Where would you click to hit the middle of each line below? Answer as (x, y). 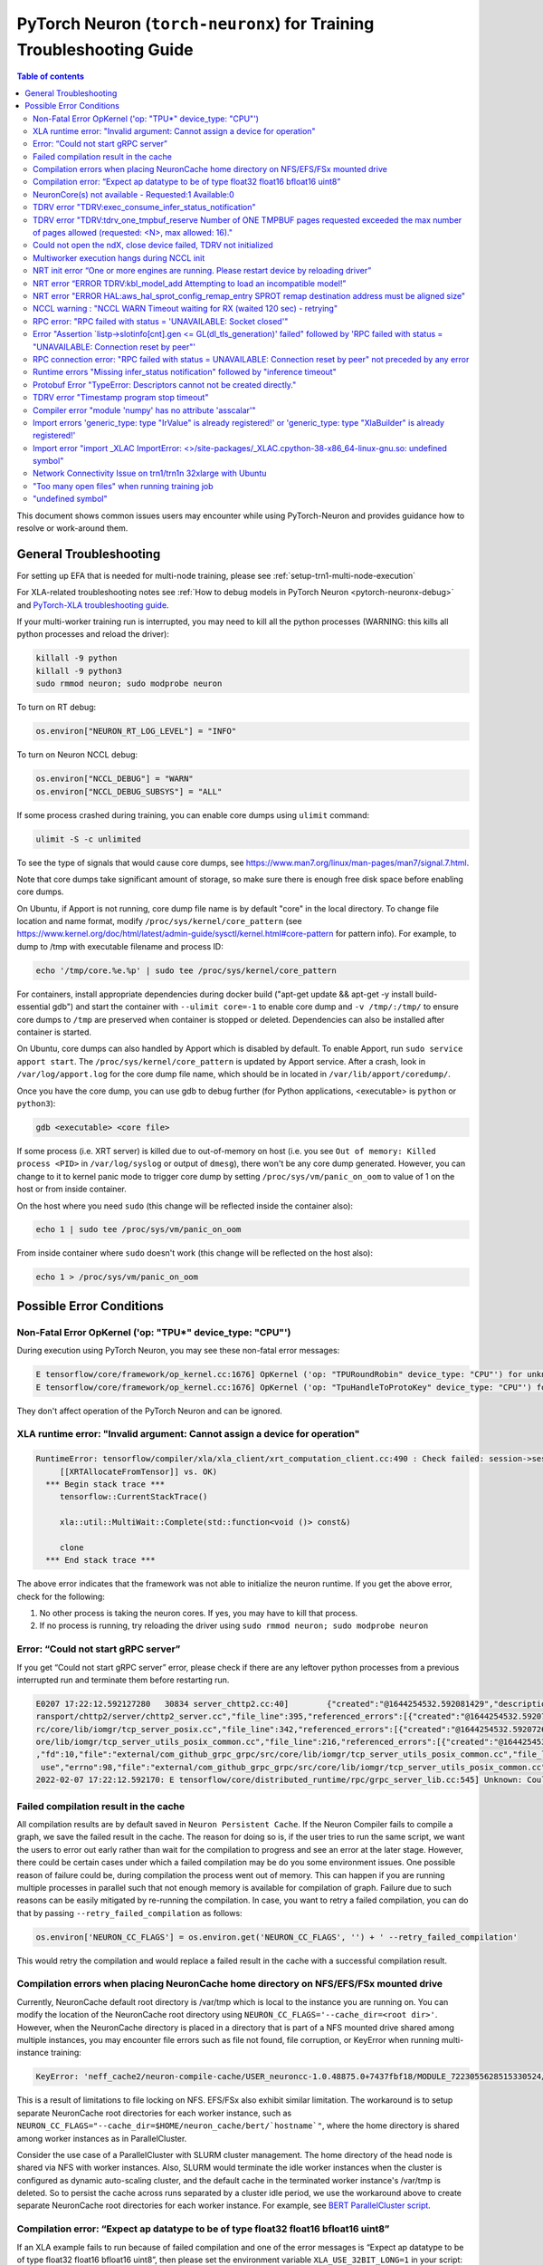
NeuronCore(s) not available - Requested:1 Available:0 (133, 194)
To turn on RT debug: (57, 708)
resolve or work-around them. (72, 528)
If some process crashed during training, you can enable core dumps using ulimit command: (193, 814)
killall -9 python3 (79, 671)
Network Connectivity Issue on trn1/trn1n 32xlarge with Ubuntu (150, 473)
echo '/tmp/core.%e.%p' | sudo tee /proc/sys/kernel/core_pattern (186, 970)
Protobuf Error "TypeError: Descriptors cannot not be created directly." (165, 384)
